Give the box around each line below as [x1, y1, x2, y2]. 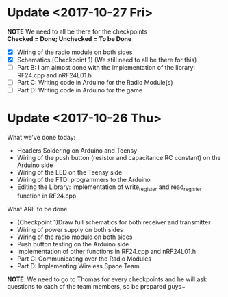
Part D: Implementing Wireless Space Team [16, 261, 140, 270]
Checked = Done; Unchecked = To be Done [7, 34, 132, 42]
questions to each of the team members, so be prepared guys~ [7, 282, 186, 290]
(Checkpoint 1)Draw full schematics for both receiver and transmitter [16, 218, 211, 227]
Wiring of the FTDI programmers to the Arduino [16, 176, 151, 184]
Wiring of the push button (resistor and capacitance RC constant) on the [16, 154, 221, 162]
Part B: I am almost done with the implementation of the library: [16, 64, 196, 72]
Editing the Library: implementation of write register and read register [16, 183, 202, 192]
